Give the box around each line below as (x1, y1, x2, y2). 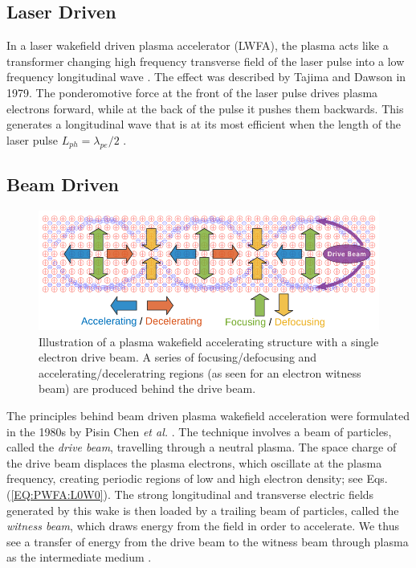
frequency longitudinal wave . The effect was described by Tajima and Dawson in (6, 68, 406, 85)
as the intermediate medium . (6, 549, 152, 566)
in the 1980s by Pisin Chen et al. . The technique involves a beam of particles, (6, 423, 392, 439)
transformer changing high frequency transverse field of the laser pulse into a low (6, 52, 405, 69)
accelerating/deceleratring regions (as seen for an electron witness (39, 364, 361, 381)
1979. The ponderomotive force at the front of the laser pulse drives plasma (6, 84, 378, 100)
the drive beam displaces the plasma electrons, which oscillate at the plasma (6, 454, 382, 471)
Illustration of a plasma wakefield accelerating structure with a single (39, 333, 379, 349)
